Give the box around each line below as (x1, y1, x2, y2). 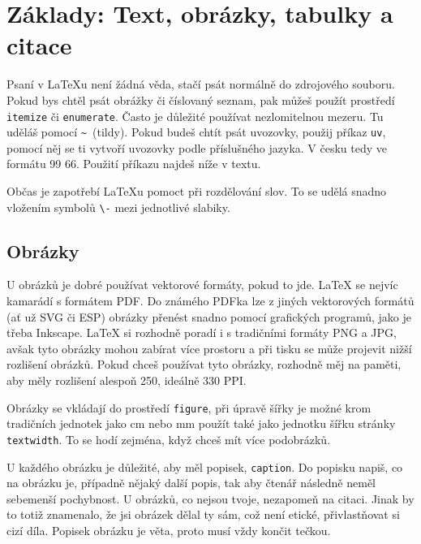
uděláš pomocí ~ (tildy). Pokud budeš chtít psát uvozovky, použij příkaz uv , (6, 123, 386, 140)
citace (6, 28, 72, 62)
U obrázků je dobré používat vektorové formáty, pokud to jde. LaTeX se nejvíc (6, 276, 398, 293)
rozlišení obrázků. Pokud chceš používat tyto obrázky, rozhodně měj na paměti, (6, 356, 402, 373)
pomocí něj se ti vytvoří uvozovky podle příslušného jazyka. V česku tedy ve (6, 139, 387, 156)
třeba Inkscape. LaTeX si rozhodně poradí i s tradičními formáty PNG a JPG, (6, 324, 397, 341)
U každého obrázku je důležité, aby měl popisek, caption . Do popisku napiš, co (6, 458, 403, 475)
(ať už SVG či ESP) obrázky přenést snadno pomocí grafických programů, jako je (6, 308, 412, 325)
